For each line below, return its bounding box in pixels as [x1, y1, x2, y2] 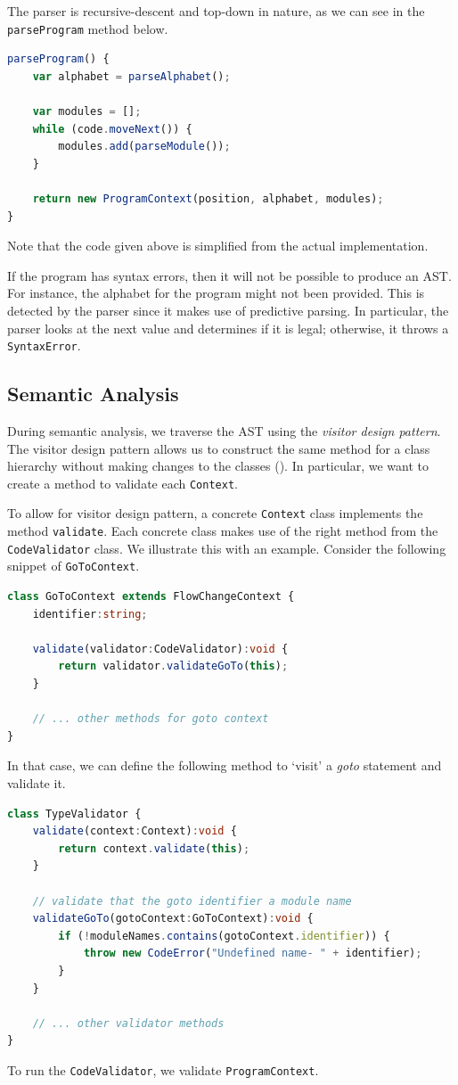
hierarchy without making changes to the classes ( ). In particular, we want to [7, 456, 429, 475]
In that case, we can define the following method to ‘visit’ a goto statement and [7, 756, 442, 775]
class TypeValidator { [7, 807, 142, 820]
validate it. [7, 774, 66, 793]
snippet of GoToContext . [7, 556, 140, 575]
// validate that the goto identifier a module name [32, 894, 352, 908]
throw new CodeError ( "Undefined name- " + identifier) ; [83, 947, 422, 960]
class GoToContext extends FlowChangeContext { [7, 590, 295, 604]
